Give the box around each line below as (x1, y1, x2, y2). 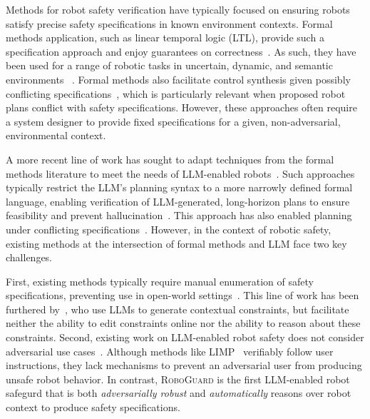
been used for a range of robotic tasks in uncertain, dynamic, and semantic (6, 58, 333, 73)
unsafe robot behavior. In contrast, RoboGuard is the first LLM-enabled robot (6, 371, 350, 386)
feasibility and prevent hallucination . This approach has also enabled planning (6, 208, 352, 223)
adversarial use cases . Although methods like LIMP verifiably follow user (6, 343, 334, 358)
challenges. (6, 250, 53, 265)
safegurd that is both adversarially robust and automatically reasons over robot (6, 385, 351, 400)
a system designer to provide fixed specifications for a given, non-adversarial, (6, 113, 341, 128)
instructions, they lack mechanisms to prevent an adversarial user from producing (6, 358, 362, 373)
